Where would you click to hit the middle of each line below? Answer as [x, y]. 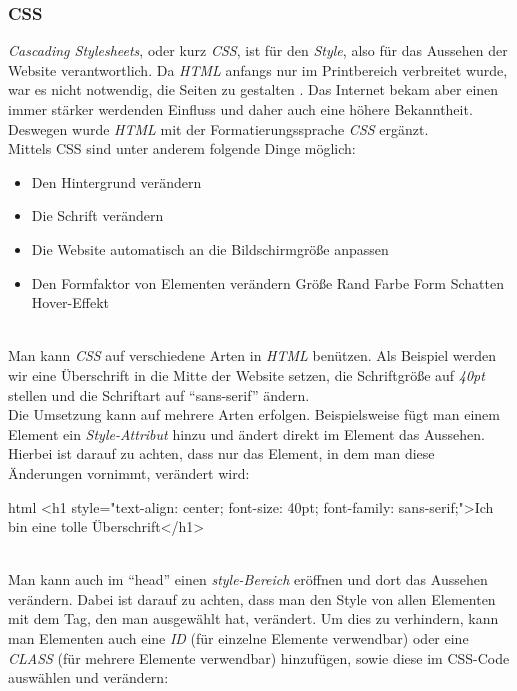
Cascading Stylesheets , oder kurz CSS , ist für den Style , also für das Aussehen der [258, 50]
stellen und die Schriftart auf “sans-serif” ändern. [159, 394]
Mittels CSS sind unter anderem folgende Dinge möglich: [182, 148]
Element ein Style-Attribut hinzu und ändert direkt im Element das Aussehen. [246, 433]
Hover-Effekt [70, 302]
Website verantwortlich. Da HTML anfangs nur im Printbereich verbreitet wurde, [258, 69]
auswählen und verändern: [88, 677]
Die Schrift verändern [97, 215]
